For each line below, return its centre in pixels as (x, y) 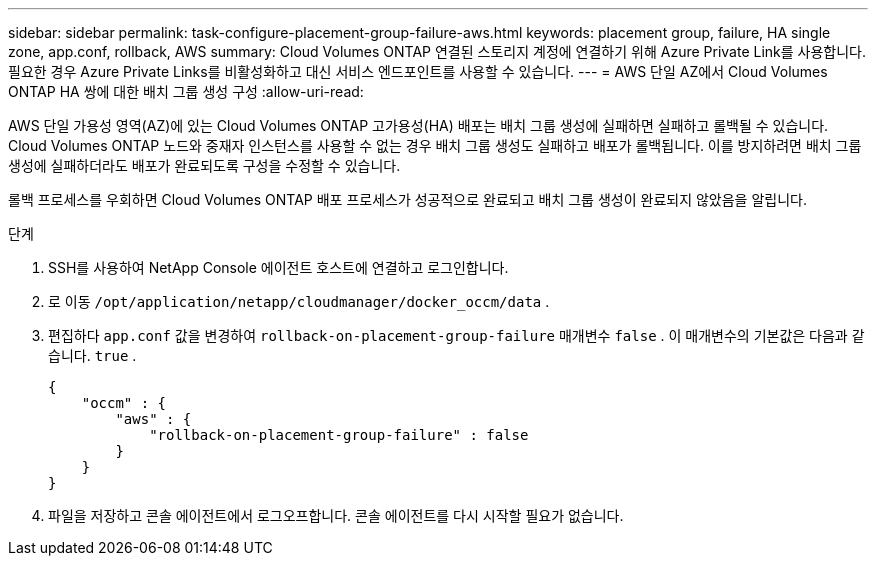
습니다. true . (92, 355)
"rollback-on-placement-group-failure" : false (339, 435)
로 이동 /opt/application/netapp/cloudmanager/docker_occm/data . (299, 301)
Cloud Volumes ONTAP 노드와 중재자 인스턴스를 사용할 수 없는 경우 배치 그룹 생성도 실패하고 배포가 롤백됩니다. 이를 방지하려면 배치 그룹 (435, 145)
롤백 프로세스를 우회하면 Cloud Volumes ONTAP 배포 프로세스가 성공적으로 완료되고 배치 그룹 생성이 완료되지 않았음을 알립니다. (407, 199)
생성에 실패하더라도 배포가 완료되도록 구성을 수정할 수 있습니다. (204, 165)
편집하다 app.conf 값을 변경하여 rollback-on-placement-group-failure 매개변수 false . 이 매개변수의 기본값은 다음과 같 (456, 335)
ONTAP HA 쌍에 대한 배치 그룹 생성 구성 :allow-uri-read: (186, 91)
